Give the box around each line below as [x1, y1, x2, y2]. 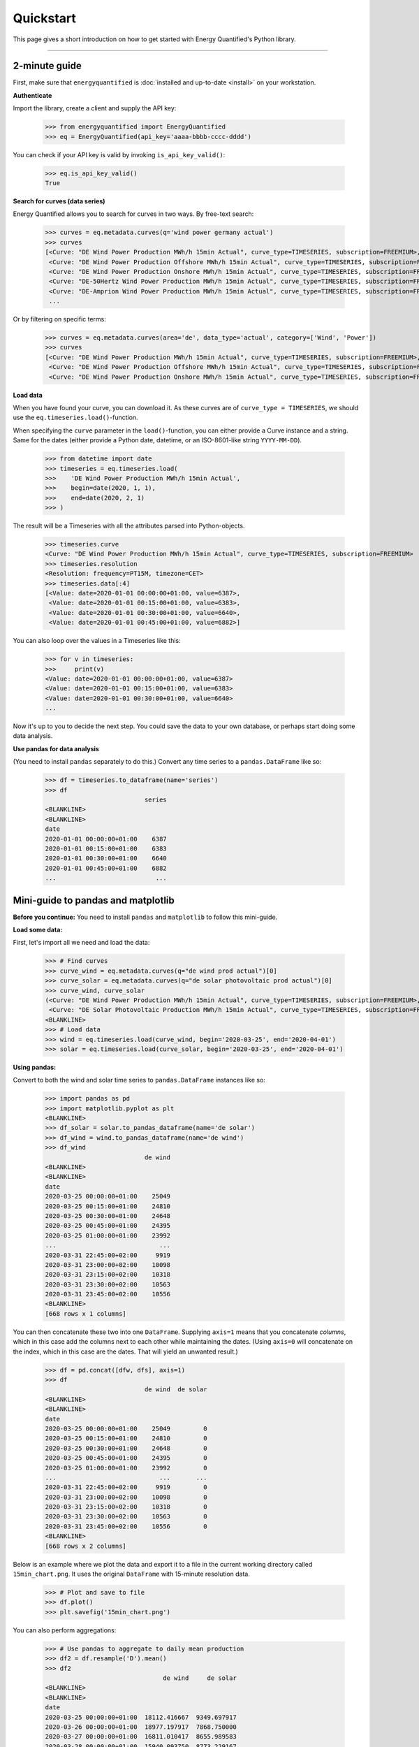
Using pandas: [13, 1063, 57, 1071]
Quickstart [13, 10, 77, 26]
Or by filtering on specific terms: [13, 315, 106, 324]
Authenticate [13, 91, 52, 99]
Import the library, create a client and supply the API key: [13, 104, 177, 113]
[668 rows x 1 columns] [45, 1310, 127, 1317]
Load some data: [13, 926, 63, 934]
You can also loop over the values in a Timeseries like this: [13, 637, 181, 645]
